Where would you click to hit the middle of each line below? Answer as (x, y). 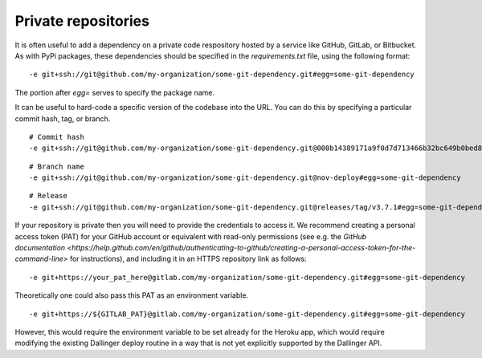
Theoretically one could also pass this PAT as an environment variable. (132, 295)
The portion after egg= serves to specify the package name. (115, 92)
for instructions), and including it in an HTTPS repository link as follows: (188, 259)
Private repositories (82, 21)
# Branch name (57, 166)
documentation (40, 248)
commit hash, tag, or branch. (63, 118)
